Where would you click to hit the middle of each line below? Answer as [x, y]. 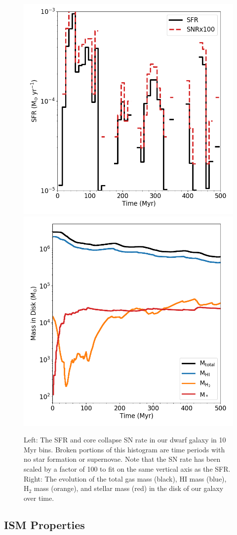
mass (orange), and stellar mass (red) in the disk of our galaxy [129, 488]
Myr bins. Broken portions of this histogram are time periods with [124, 449]
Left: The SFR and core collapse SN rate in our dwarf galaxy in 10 [125, 440]
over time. [39, 498]
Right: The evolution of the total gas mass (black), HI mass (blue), [125, 478]
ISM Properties [44, 524]
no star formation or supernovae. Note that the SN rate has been [122, 459]
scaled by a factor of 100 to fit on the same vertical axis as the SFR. [127, 468]
